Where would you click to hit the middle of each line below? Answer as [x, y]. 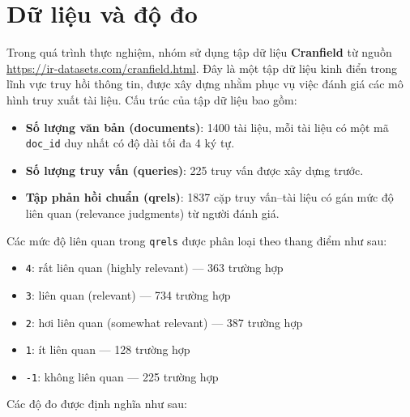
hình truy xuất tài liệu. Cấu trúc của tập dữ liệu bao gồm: [152, 99]
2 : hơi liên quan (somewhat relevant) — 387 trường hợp [164, 322]
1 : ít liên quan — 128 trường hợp [108, 349]
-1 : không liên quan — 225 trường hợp [122, 376]
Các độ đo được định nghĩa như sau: [97, 404]
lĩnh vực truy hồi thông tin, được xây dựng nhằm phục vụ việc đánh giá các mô [205, 84]
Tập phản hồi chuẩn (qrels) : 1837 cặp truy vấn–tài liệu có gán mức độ [209, 197]
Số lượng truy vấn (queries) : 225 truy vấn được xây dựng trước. [194, 170]
